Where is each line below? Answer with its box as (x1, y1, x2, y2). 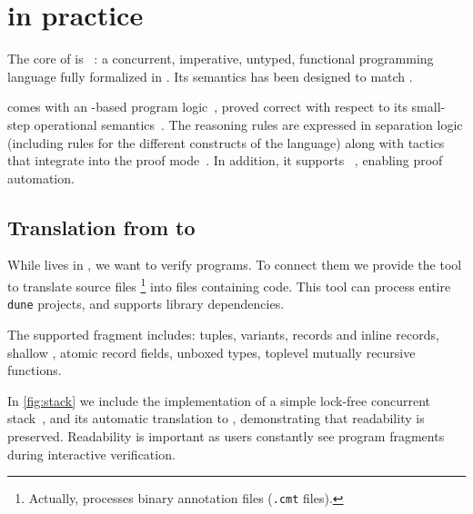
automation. (7, 168, 75, 187)
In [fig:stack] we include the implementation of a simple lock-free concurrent (7, 390, 430, 410)
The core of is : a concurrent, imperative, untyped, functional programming (7, 49, 434, 68)
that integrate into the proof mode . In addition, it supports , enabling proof (7, 151, 443, 170)
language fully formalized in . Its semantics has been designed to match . (7, 66, 413, 85)
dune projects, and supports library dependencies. (7, 294, 285, 313)
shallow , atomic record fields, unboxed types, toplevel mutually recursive (7, 342, 416, 361)
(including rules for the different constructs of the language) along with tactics (7, 133, 445, 152)
